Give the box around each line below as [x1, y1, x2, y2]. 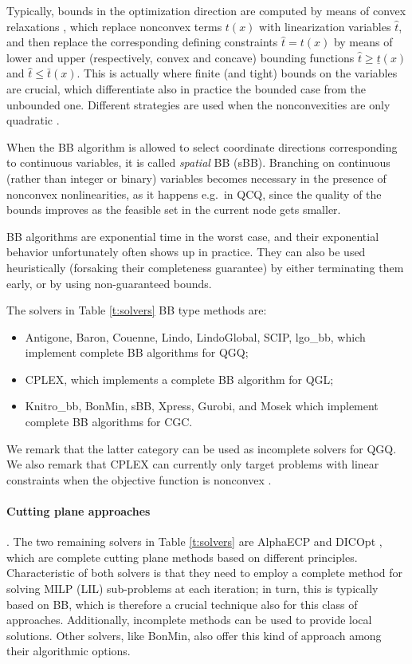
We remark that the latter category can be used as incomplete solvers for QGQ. [6, 440, 397, 457]
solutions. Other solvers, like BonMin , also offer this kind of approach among [6, 626, 382, 643]
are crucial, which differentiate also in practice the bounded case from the [6, 80, 367, 97]
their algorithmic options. [6, 642, 131, 659]
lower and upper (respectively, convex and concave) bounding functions [6, 49, 355, 65]
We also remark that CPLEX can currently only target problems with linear [6, 456, 379, 472]
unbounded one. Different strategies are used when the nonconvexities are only [6, 96, 390, 113]
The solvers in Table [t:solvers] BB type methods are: [6, 302, 267, 318]
